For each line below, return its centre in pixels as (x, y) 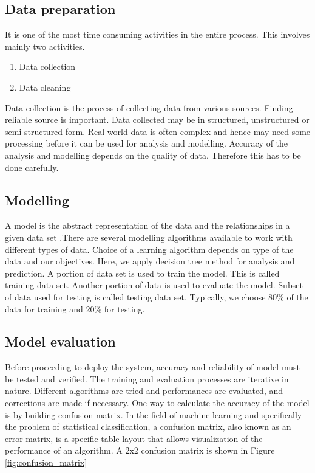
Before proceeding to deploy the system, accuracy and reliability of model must (152, 367)
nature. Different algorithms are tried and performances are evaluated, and (144, 391)
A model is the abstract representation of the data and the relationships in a (147, 225)
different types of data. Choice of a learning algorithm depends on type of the (149, 249)
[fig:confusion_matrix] (46, 462)
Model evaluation (60, 341)
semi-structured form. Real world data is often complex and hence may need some (158, 131)
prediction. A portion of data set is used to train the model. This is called (142, 273)
